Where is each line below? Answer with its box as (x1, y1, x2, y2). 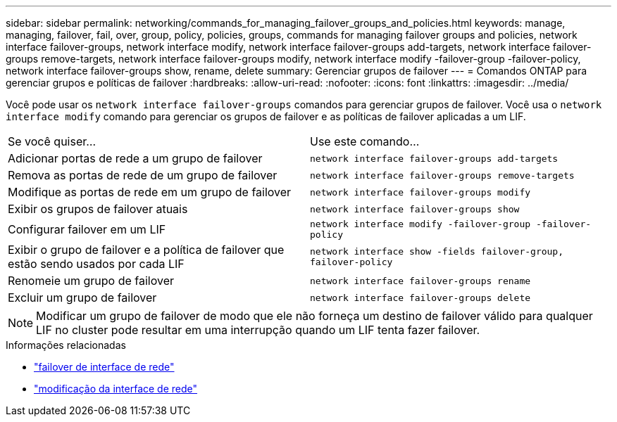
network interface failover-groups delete (310, 292, 531, 303)
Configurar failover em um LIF (8, 222, 166, 236)
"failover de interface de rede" (34, 361, 175, 373)
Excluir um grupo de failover (8, 290, 157, 305)
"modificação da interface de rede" (34, 383, 198, 395)
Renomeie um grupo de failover (8, 274, 174, 288)
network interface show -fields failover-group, (310, 246, 564, 257)
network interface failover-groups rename (310, 275, 531, 286)
